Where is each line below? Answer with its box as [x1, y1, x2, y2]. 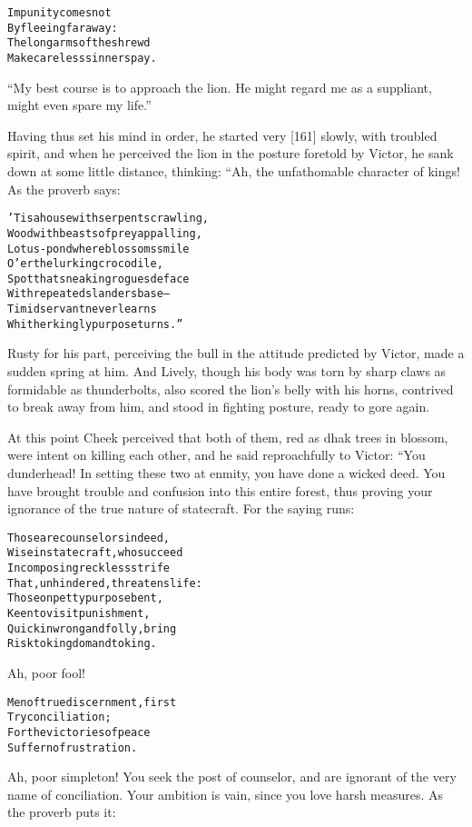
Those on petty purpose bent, [7, 592, 163, 605]
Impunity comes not [7, 6, 112, 19]
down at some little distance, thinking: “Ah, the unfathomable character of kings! [7, 162, 460, 180]
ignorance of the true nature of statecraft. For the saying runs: [7, 499, 355, 518]
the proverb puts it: [7, 802, 116, 822]
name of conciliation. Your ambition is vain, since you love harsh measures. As [7, 784, 444, 803]
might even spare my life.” [7, 95, 152, 115]
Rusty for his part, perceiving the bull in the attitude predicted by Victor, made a [7, 344, 465, 363]
